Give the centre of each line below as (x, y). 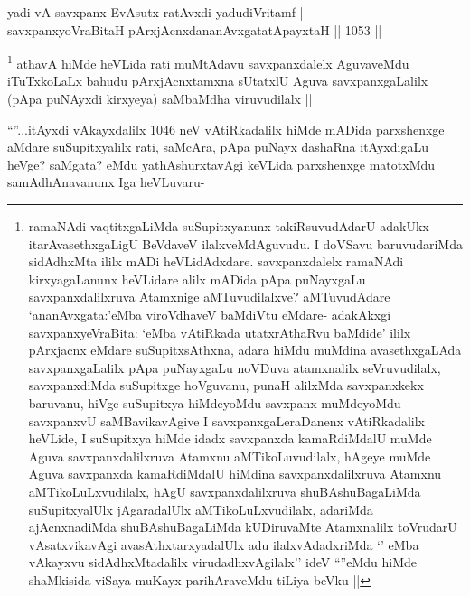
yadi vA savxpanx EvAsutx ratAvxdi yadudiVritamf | (155, 12)
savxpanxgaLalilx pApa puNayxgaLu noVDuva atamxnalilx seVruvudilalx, (235, 367)
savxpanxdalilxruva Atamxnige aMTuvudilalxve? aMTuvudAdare (209, 297)
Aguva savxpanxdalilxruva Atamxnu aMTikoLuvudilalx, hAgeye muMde (230, 456)
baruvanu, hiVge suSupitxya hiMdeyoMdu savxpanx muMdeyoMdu (215, 402)
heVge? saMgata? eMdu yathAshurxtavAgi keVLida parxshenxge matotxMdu (221, 164)
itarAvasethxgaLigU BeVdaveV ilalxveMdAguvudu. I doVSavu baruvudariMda (245, 243)
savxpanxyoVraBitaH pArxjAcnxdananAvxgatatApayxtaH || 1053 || (195, 29)
